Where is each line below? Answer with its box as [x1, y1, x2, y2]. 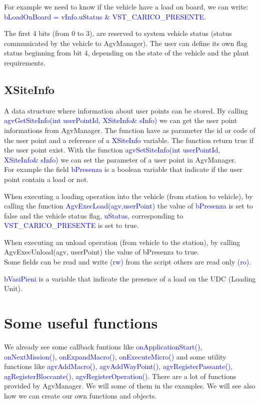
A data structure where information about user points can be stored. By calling [4, 105, 248, 115]
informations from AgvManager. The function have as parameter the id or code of [4, 124, 255, 135]
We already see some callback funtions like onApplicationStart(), [4, 341, 202, 351]
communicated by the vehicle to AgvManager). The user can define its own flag [4, 37, 247, 48]
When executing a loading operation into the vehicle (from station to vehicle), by [4, 190, 253, 201]
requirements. [4, 57, 45, 67]
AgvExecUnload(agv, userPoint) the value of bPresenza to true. [4, 246, 199, 257]
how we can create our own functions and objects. [4, 390, 157, 400]
